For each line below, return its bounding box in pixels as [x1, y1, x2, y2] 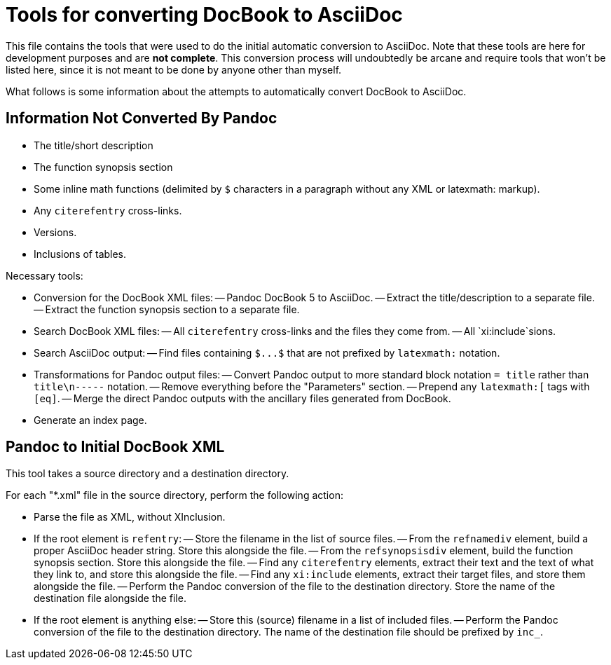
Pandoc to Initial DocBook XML [6, 438, 225, 456]
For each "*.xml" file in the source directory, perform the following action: [6, 489, 343, 502]
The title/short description [34, 139, 153, 151]
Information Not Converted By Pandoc [6, 109, 277, 128]
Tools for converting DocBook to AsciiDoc [6, 3, 403, 27]
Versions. [34, 226, 77, 238]
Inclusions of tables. [34, 247, 127, 260]
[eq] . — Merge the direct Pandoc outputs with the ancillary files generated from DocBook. [34, 392, 451, 404]
